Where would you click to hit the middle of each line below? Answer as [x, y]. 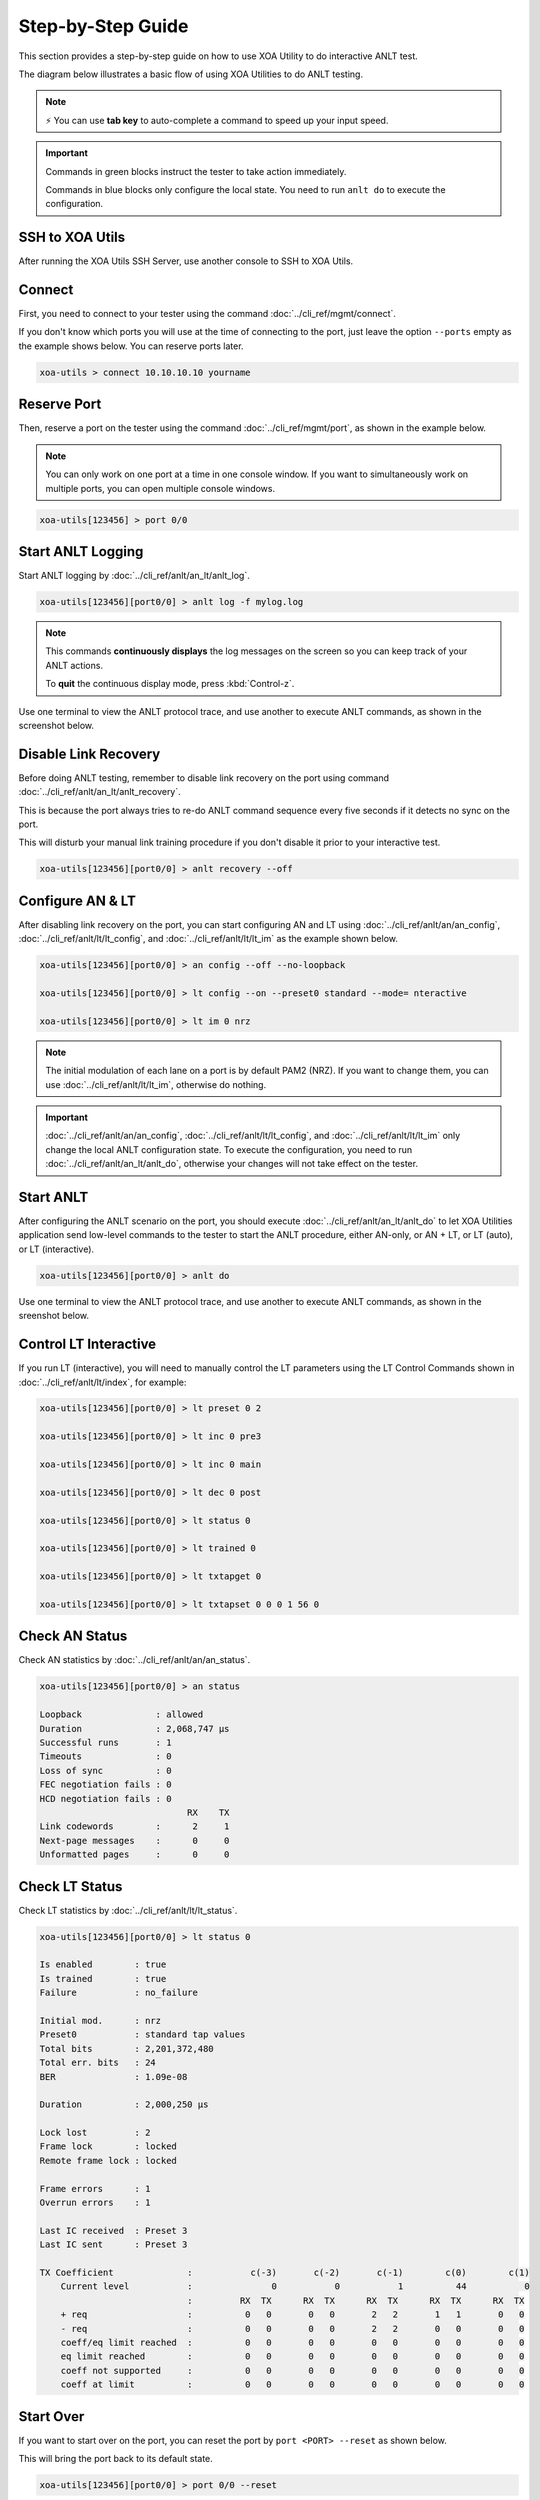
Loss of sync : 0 [105, 1770]
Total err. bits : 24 [98, 2063]
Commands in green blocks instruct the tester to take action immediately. [196, 171]
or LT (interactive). [56, 1249]
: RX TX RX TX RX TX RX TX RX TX [355, 2300]
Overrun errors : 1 [95, 2203]
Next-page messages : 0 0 [134, 1840]
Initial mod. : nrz [100, 2020]
